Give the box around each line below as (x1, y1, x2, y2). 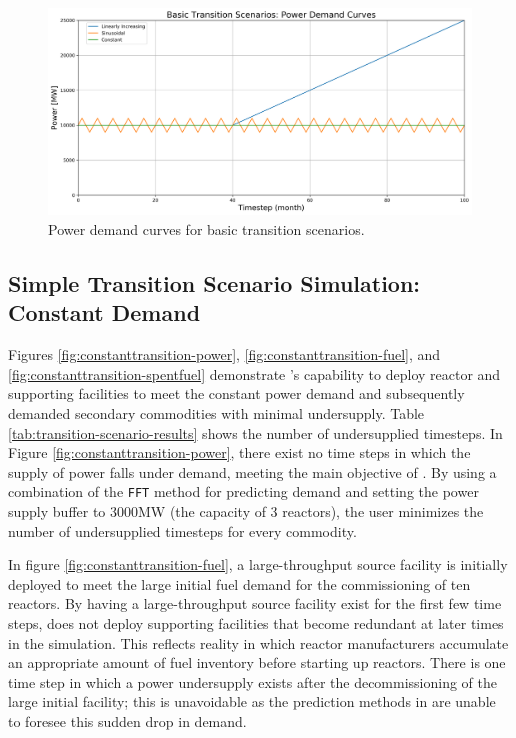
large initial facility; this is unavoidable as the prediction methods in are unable (8, 691, 496, 712)
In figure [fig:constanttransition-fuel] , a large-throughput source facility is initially (8, 554, 508, 575)
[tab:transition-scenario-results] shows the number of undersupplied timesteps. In (8, 422, 503, 443)
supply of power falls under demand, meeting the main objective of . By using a (8, 461, 497, 482)
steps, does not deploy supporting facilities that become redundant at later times (8, 613, 504, 633)
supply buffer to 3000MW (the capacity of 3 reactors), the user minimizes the (8, 501, 484, 522)
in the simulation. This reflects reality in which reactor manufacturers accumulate (8, 632, 509, 653)
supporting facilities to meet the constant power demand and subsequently (8, 383, 465, 404)
